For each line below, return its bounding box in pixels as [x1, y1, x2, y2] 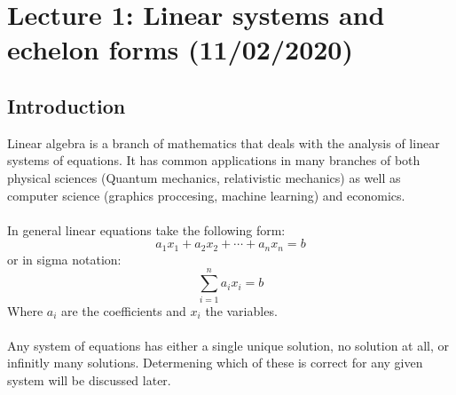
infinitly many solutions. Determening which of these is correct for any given [7, 353, 423, 372]
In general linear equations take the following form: [7, 220, 286, 239]
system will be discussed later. [7, 370, 171, 389]
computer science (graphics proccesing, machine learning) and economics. [7, 186, 405, 204]
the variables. [205, 301, 278, 320]
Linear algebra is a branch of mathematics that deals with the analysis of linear [7, 133, 440, 152]
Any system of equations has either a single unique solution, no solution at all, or [7, 336, 450, 354]
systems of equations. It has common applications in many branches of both [7, 151, 421, 170]
